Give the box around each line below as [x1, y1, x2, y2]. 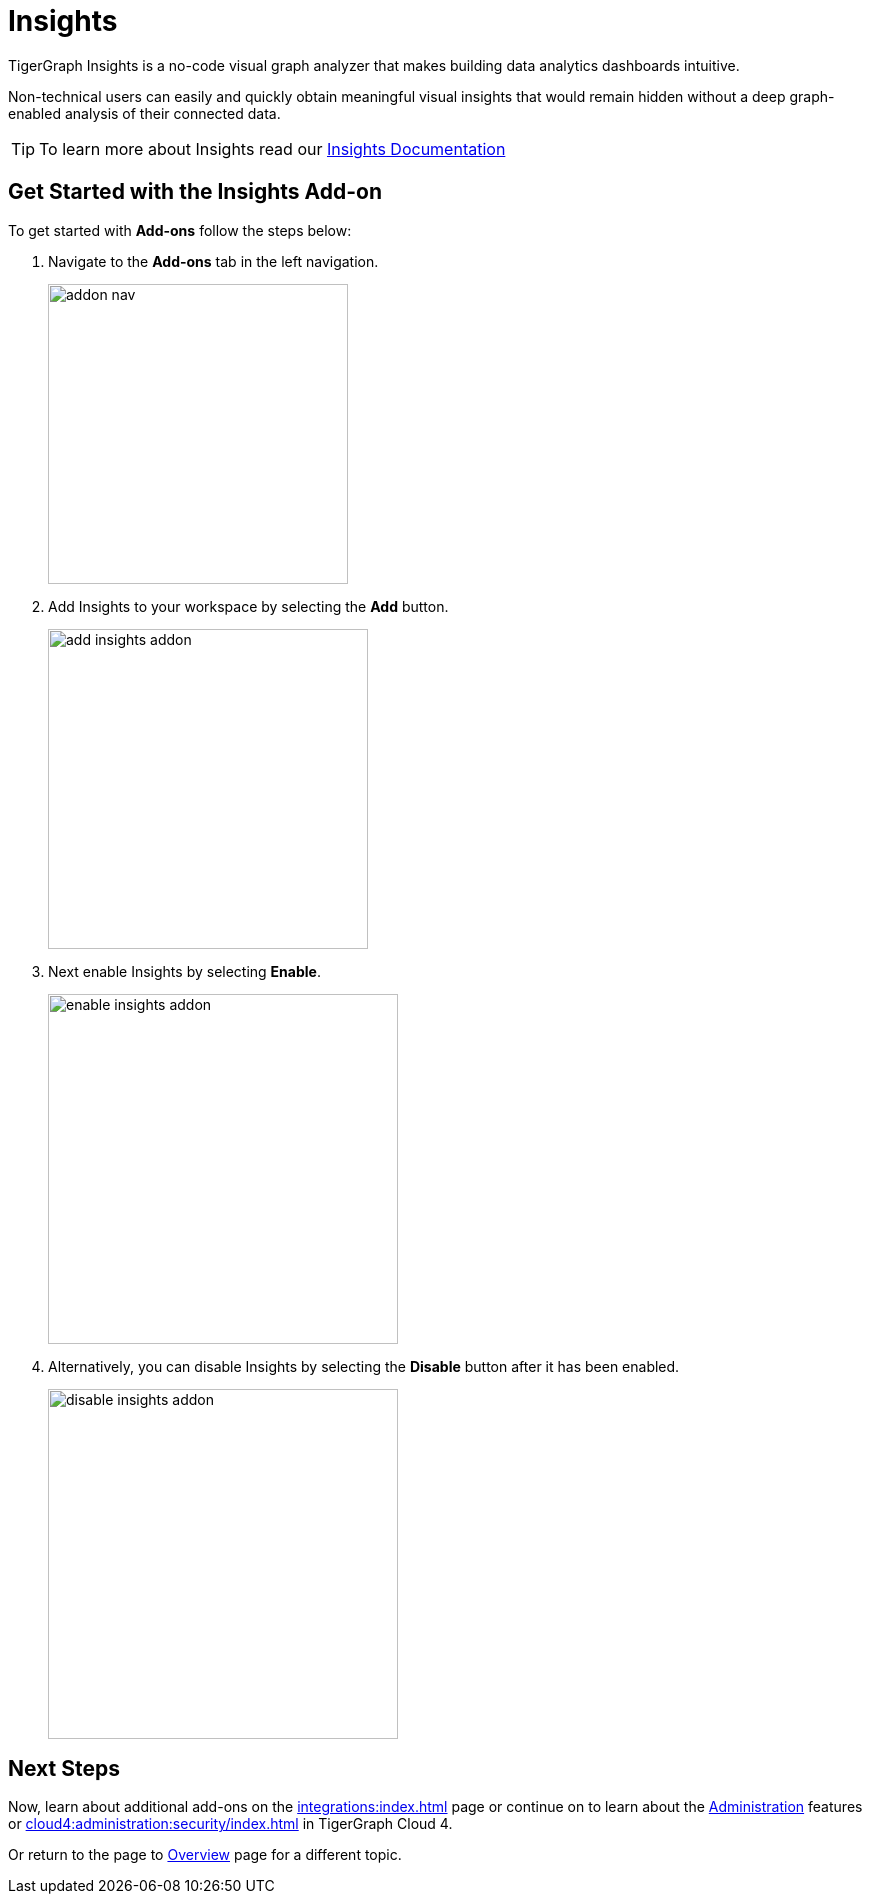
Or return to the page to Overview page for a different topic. [8, 1846, 402, 1864]
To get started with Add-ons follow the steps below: [8, 221, 352, 239]
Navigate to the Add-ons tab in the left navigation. [48, 252, 379, 270]
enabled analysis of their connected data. [8, 104, 281, 122]
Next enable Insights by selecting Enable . [48, 962, 321, 980]
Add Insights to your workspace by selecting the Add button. [48, 597, 449, 615]
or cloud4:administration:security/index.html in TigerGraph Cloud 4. [8, 1815, 453, 1833]
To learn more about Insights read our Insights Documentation [39, 138, 506, 159]
